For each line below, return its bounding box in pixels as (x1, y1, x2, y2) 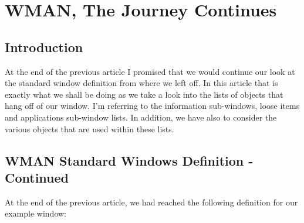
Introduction (5, 37, 83, 56)
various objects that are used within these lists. (5, 122, 174, 135)
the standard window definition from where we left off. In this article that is (5, 77, 278, 89)
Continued (5, 168, 69, 186)
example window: (5, 207, 66, 219)
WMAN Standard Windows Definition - (5, 151, 254, 169)
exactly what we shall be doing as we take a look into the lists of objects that (5, 88, 283, 100)
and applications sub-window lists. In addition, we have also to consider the (5, 111, 277, 123)
